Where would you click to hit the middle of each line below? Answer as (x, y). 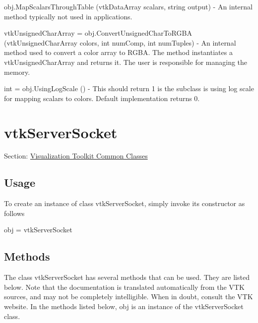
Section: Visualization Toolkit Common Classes (76, 156)
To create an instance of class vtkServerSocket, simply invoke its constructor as (125, 203)
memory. (17, 72)
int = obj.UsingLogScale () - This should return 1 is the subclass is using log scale (129, 88)
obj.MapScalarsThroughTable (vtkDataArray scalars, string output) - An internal (128, 6)
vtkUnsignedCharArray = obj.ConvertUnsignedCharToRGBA (98, 33)
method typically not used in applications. (68, 16)
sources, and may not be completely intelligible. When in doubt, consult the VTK (129, 296)
